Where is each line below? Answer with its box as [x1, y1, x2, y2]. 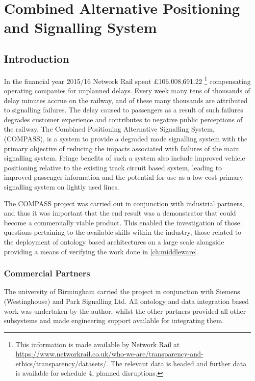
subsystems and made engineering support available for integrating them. [4, 315, 224, 326]
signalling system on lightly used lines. [4, 181, 119, 191]
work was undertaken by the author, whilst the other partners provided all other [4, 305, 246, 316]
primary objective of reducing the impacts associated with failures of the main [4, 143, 239, 153]
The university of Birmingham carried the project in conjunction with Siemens [4, 286, 240, 297]
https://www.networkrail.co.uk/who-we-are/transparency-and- [15, 349, 204, 359]
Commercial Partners [4, 267, 90, 279]
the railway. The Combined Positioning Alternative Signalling [4, 124, 189, 134]
